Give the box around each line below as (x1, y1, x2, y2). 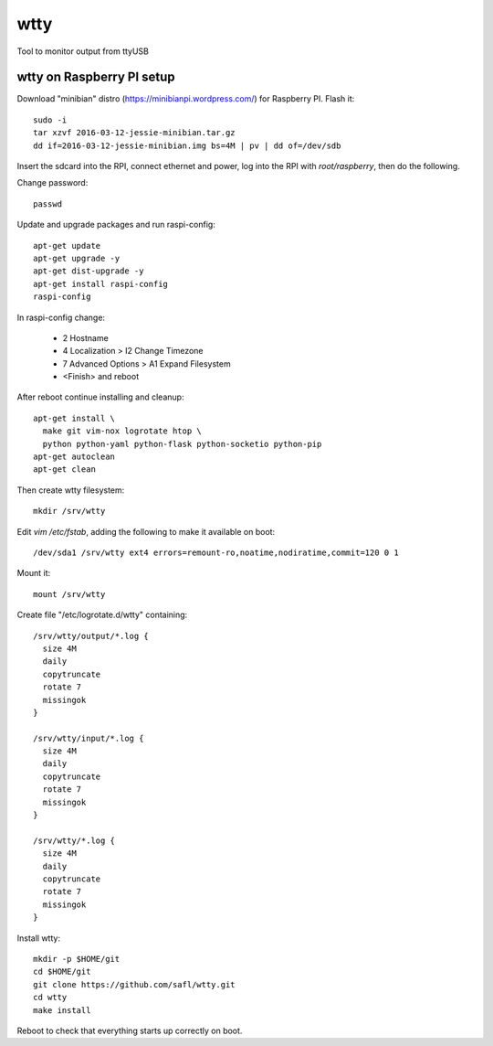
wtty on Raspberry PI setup (16, 69, 175, 85)
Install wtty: (16, 933, 61, 944)
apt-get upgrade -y (33, 252, 121, 263)
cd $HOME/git (33, 966, 91, 977)
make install (33, 1005, 91, 1015)
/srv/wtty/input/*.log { (33, 732, 144, 743)
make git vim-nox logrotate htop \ (42, 426, 203, 436)
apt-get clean (33, 464, 96, 475)
